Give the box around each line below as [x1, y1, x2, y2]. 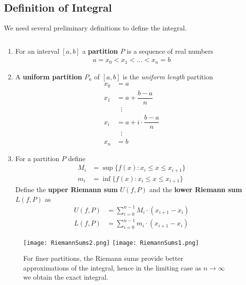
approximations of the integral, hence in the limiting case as [23, 262, 201, 272]
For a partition [15, 153, 60, 163]
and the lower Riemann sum [149, 184, 242, 195]
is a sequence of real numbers [126, 45, 214, 56]
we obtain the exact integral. [23, 272, 108, 282]
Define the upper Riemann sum [15, 184, 118, 195]
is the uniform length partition [123, 71, 213, 81]
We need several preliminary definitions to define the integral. [4, 23, 187, 33]
